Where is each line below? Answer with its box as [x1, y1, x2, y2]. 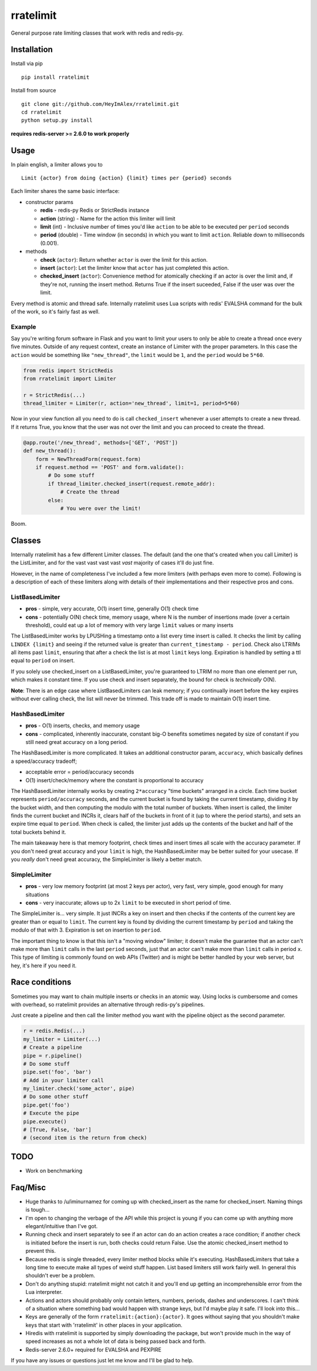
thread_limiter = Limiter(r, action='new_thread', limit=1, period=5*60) [23, 400, 240, 407]
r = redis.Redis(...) [23, 1028, 86, 1035]
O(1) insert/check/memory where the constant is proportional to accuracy [25, 776, 204, 783]
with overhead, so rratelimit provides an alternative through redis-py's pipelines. [11, 1000, 205, 1008]
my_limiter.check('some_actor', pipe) [23, 1085, 135, 1092]
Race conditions [11, 977, 72, 988]
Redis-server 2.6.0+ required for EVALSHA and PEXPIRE [25, 1346, 161, 1353]
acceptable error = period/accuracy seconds [25, 768, 134, 776]
